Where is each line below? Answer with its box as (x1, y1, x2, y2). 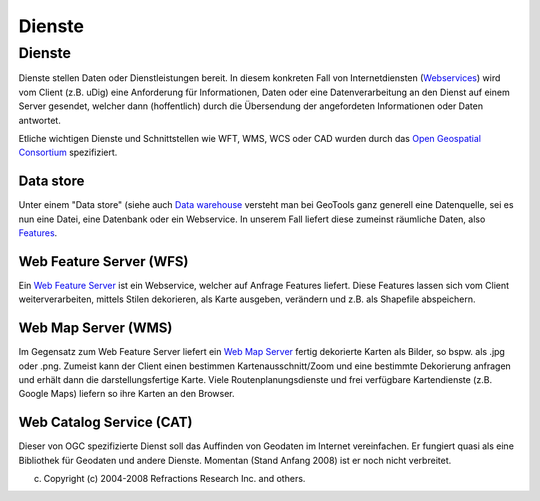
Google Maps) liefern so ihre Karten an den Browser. (18, 388, 235, 400)
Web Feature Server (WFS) (18, 253, 189, 270)
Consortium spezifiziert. (18, 146, 118, 159)
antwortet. (18, 114, 62, 126)
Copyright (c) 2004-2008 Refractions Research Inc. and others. (43, 473, 306, 485)
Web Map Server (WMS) (18, 320, 173, 337)
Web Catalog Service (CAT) (18, 414, 193, 431)
